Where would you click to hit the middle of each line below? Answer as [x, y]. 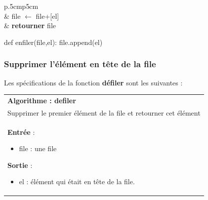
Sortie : [20, 165]
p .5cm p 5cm [21, 6]
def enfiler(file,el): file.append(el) [53, 42]
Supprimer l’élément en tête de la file [80, 64]
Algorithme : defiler [42, 100]
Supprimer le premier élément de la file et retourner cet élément [104, 112]
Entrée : [21, 132]
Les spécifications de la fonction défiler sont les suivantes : [93, 82]
